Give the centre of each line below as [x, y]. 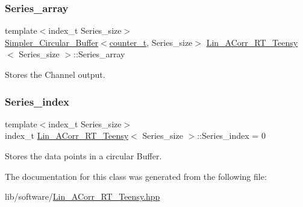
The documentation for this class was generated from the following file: [136, 176]
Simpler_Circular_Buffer [52, 42]
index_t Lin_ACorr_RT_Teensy [67, 135]
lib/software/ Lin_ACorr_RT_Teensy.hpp [83, 196]
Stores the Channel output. [55, 74]
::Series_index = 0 [231, 135]
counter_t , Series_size [151, 42]
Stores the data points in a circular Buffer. [83, 156]
